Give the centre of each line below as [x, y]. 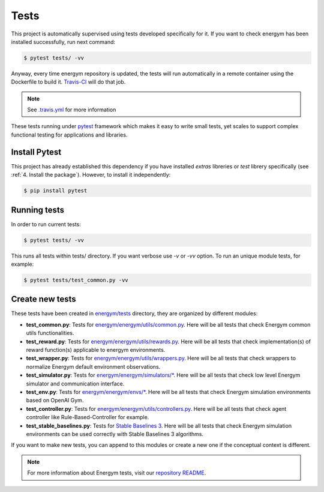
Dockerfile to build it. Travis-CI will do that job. [68, 82]
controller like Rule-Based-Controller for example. [88, 417]
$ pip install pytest [55, 191]
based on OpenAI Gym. [55, 401]
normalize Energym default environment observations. [93, 366]
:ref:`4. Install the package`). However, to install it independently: [91, 175]
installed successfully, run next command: [63, 42]
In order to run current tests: [46, 224]
